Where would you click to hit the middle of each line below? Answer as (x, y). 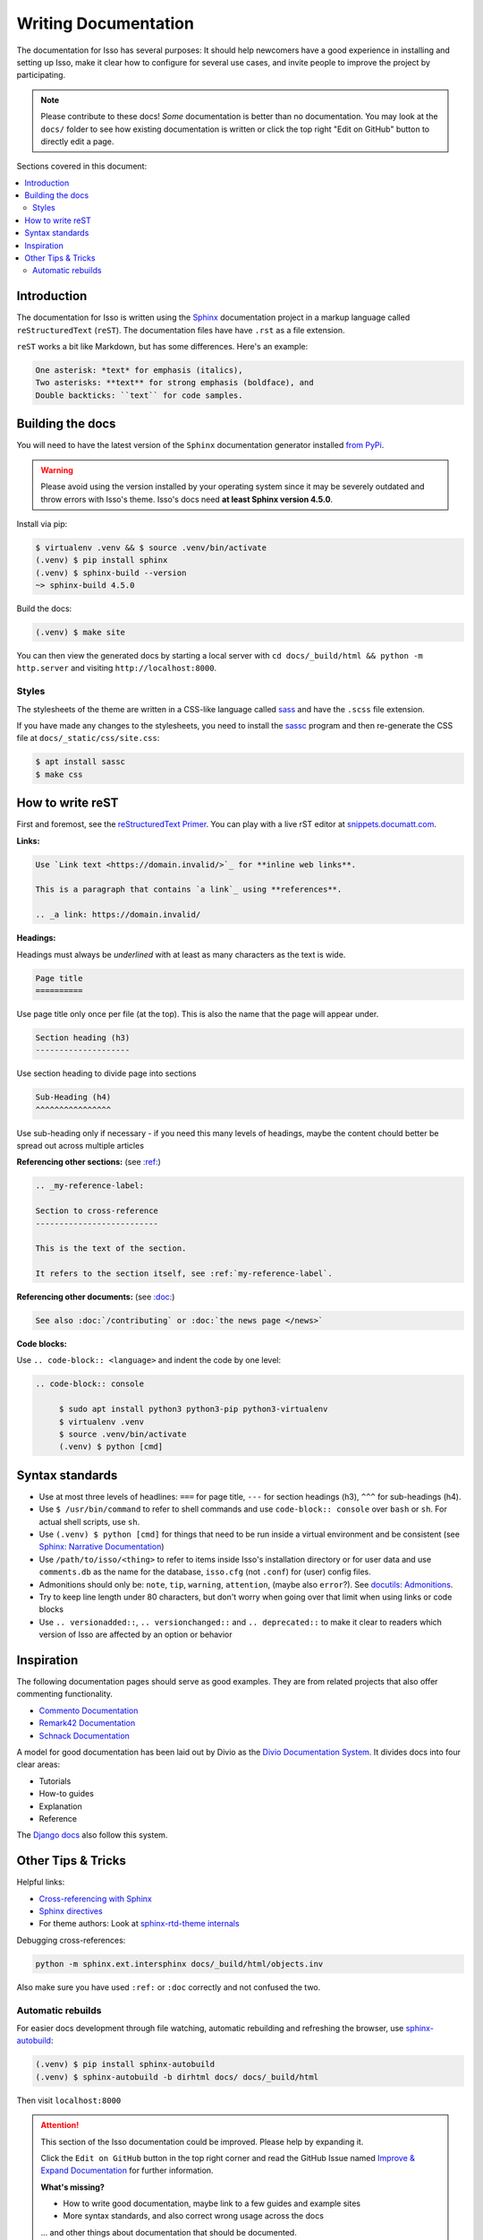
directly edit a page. (77, 141)
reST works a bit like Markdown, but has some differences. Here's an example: (162, 347)
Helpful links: (41, 1882)
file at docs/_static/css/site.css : (88, 738)
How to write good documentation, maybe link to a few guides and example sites (212, 2203)
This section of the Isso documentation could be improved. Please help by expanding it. (202, 2141)
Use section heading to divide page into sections (106, 1073)
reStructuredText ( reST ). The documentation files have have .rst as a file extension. (181, 330)
